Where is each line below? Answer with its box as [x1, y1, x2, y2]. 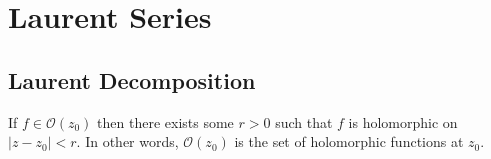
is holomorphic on [348, 111, 458, 132]
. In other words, [76, 131, 179, 152]
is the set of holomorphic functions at [234, 131, 464, 152]
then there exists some [97, 111, 234, 132]
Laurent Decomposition [8, 64, 256, 95]
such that [275, 111, 333, 132]
